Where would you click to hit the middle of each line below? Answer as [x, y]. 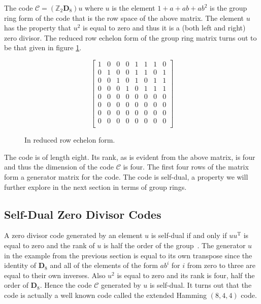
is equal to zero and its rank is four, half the [186, 275]
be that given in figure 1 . [43, 47]
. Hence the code [66, 285]
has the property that [38, 28]
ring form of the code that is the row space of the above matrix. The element [124, 18]
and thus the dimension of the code [59, 167]
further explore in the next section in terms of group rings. [95, 187]
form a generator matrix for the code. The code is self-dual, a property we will [126, 177]
